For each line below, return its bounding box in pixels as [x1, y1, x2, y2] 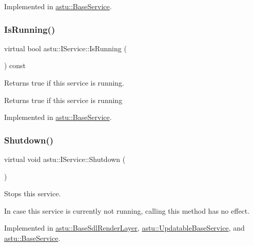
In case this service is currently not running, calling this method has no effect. [4, 205, 250, 216]
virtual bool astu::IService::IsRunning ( [4, 43, 127, 53]
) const [4, 60, 26, 71]
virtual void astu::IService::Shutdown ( [4, 154, 126, 164]
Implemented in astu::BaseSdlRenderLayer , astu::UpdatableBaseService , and [4, 222, 245, 233]
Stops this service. [4, 188, 61, 199]
